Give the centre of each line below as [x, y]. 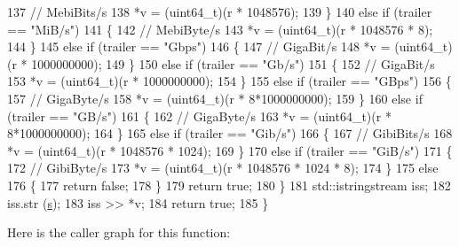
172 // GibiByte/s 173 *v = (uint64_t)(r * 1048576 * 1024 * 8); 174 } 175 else [223, 168]
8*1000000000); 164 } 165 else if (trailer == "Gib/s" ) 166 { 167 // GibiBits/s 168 [230, 133]
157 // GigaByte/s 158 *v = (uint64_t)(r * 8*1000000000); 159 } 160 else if [215, 98]
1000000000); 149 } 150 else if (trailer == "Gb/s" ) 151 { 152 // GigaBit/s [233, 63]
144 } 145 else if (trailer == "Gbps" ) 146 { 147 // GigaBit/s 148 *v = [199, 46]
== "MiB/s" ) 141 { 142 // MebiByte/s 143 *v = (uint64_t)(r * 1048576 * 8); [220, 29]
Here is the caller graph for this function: [119, 232]
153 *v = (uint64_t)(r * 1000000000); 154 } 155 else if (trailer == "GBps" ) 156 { [229, 81]
